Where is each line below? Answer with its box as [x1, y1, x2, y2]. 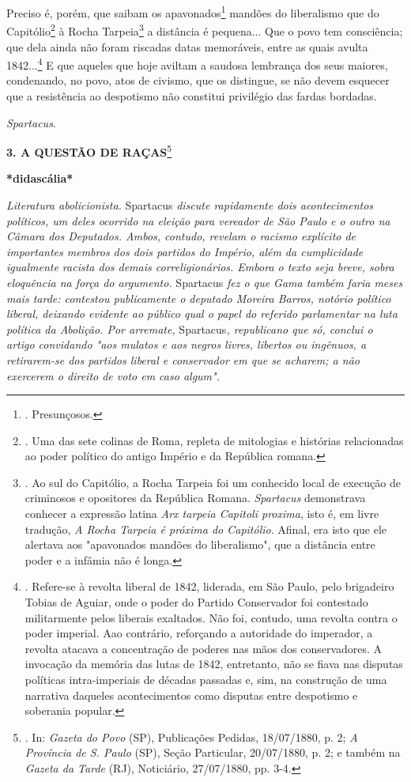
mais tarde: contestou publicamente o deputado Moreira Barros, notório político [6, 289, 391, 306]
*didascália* [6, 170, 74, 187]
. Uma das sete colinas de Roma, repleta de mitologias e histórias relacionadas [25, 432, 404, 448]
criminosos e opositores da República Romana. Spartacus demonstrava [25, 489, 366, 506]
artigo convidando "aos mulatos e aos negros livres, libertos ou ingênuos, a [6, 336, 367, 353]
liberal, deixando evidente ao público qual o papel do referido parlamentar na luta [6, 305, 398, 322]
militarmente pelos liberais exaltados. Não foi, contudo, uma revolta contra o [25, 609, 398, 625]
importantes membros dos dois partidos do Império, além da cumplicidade [6, 243, 364, 259]
